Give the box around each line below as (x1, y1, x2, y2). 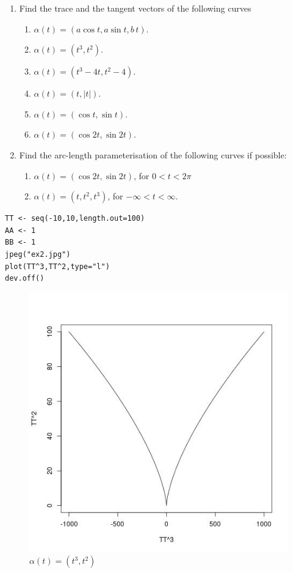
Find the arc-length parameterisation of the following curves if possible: (19, 148, 287, 161)
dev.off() (5, 274, 45, 283)
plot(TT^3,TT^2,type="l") (5, 262, 110, 271)
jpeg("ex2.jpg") (5, 250, 71, 259)
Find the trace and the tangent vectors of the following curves (19, 2, 251, 14)
